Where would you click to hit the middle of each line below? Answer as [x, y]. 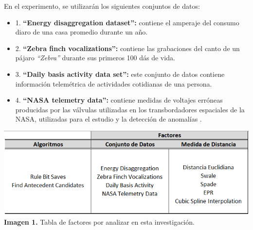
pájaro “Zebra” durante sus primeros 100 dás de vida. [95, 58]
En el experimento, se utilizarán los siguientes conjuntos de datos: [102, 6]
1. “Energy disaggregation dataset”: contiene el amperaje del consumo [127, 22]
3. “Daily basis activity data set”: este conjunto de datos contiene [120, 74]
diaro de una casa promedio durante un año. [81, 32]
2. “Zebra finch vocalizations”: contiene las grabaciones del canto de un [127, 48]
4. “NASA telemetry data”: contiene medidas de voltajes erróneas [119, 100]
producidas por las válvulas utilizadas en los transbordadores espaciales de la [130, 109]
